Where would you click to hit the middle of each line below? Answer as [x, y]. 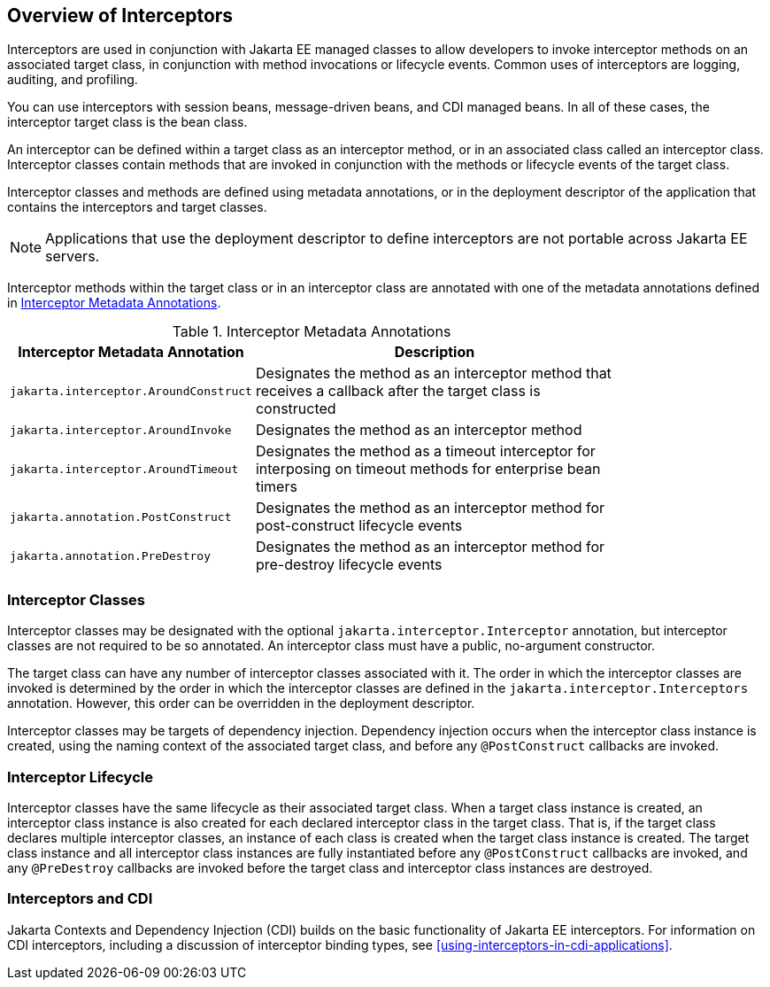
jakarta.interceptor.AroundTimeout [124, 469]
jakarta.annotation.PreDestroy [110, 556]
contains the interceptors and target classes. [137, 207]
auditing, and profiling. [73, 80]
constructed [296, 409]
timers [276, 487]
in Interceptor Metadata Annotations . [114, 303]
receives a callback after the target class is [398, 391]
